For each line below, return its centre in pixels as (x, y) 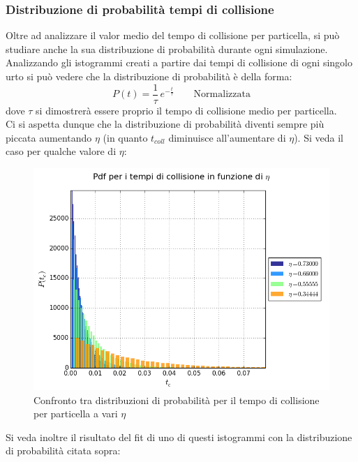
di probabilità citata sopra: (63, 450)
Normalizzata (222, 95)
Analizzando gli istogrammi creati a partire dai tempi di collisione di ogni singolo (179, 62)
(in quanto (125, 137)
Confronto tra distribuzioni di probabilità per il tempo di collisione (177, 400)
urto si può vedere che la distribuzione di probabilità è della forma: (149, 76)
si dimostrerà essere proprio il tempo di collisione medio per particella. (186, 110)
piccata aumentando (49, 137)
